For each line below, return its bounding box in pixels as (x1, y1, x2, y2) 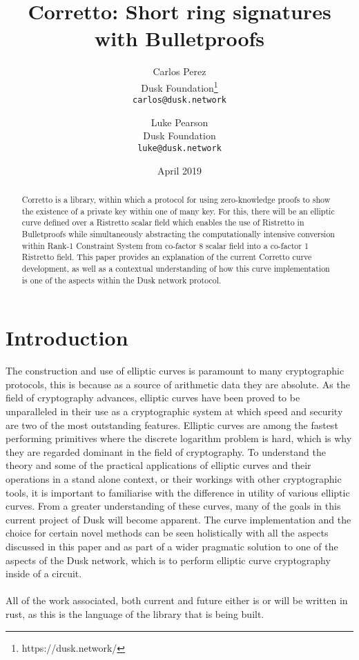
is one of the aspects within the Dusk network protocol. (21, 274, 222, 286)
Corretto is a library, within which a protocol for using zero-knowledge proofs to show (21, 194, 331, 206)
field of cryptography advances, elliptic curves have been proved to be (6, 390, 300, 405)
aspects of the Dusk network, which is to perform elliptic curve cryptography (6, 552, 331, 567)
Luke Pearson (151, 114, 208, 129)
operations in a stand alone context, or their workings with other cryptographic (6, 471, 342, 486)
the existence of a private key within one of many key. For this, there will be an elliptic (21, 205, 335, 217)
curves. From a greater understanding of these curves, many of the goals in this (6, 499, 341, 513)
